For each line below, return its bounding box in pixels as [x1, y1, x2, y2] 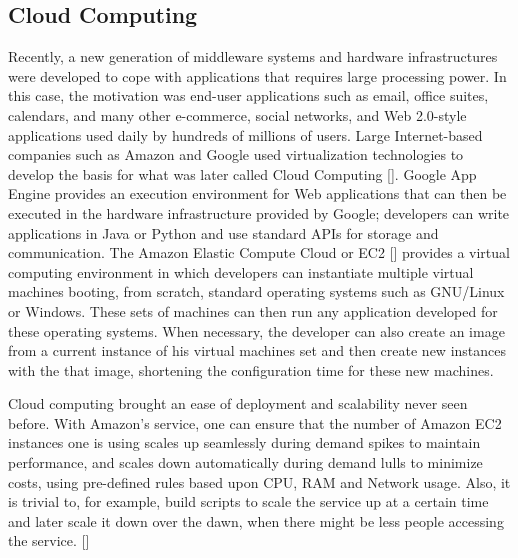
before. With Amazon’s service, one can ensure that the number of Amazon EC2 [8, 412, 502, 433]
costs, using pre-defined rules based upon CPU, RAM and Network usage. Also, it [8, 471, 511, 492]
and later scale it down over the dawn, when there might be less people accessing [8, 510, 504, 531]
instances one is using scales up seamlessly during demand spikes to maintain [8, 432, 481, 453]
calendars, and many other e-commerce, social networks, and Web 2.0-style [8, 104, 467, 125]
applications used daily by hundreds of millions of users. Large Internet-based [8, 124, 483, 145]
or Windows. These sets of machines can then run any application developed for [8, 300, 498, 321]
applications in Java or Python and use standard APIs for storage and [8, 222, 439, 243]
